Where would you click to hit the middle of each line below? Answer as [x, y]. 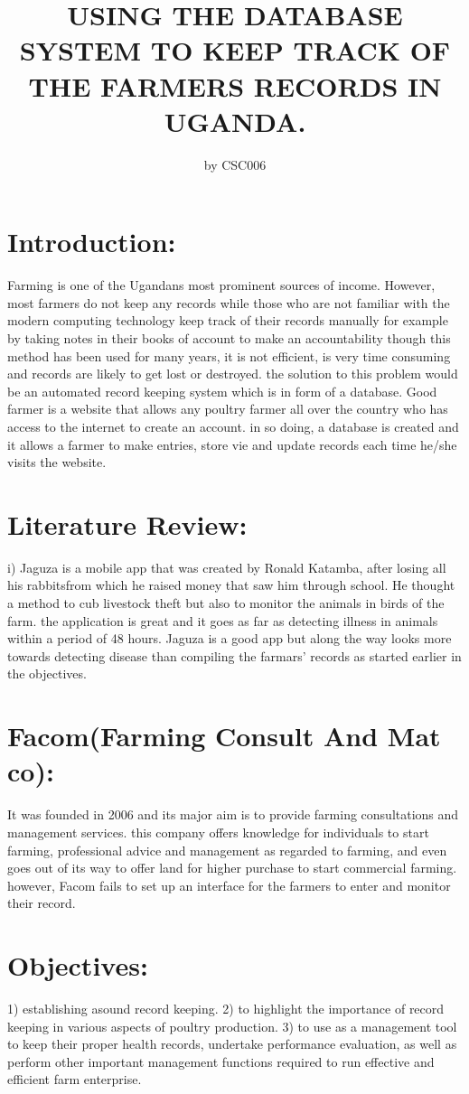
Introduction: [92, 242]
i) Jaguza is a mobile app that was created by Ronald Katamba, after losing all [227, 567]
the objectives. [47, 673]
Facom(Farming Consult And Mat [224, 736]
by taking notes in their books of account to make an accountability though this [229, 338]
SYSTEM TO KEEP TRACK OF [235, 50]
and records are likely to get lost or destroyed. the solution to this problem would [233, 374]
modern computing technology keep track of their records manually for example [228, 320]
